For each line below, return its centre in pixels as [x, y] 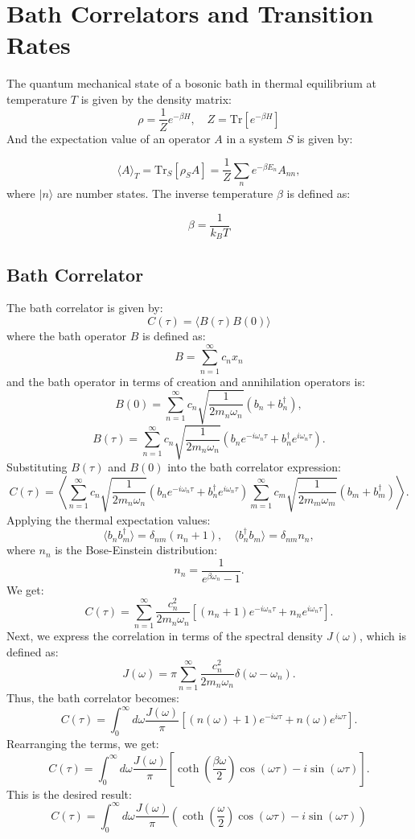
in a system [255, 138]
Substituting [37, 467]
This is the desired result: [69, 794]
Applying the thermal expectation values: [109, 519]
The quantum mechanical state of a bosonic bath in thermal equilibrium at [191, 83]
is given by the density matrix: [156, 99]
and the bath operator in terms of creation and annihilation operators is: [186, 381]
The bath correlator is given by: [85, 308]
